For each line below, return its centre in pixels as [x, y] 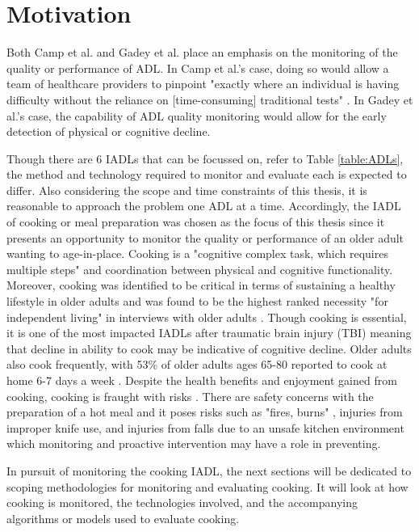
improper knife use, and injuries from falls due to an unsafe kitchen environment [205, 427]
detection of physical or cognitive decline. [109, 131]
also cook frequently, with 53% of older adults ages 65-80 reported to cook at [197, 364]
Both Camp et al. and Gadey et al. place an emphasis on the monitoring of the [202, 52]
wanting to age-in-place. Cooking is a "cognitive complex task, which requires [197, 253]
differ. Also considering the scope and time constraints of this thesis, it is [187, 190]
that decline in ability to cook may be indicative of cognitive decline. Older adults [209, 348]
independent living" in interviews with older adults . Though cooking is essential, [207, 317]
